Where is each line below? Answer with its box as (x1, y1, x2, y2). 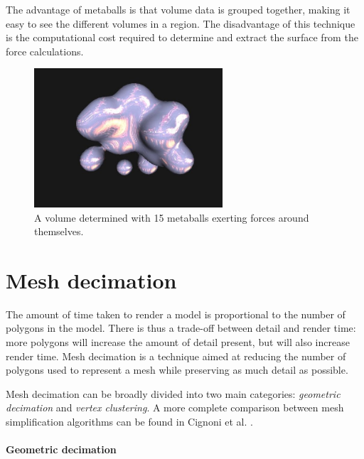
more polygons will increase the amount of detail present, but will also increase (6, 335, 350, 350)
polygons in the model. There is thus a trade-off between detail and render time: (6, 320, 356, 335)
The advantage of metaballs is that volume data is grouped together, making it (6, 2, 350, 16)
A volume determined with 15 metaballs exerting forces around (34, 210, 309, 225)
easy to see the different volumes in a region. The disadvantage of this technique (6, 16, 355, 31)
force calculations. (6, 43, 84, 58)
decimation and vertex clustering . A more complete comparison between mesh (6, 400, 344, 415)
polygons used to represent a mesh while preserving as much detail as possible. (6, 362, 348, 377)
